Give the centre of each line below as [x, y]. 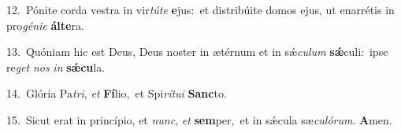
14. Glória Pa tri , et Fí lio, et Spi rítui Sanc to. [117, 93]
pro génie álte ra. [45, 25]
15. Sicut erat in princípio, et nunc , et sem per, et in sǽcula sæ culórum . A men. [199, 119]
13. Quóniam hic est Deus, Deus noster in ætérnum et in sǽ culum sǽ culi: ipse [197, 52]
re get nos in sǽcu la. [56, 66]
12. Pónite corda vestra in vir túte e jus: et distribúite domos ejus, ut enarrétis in [200, 9]
